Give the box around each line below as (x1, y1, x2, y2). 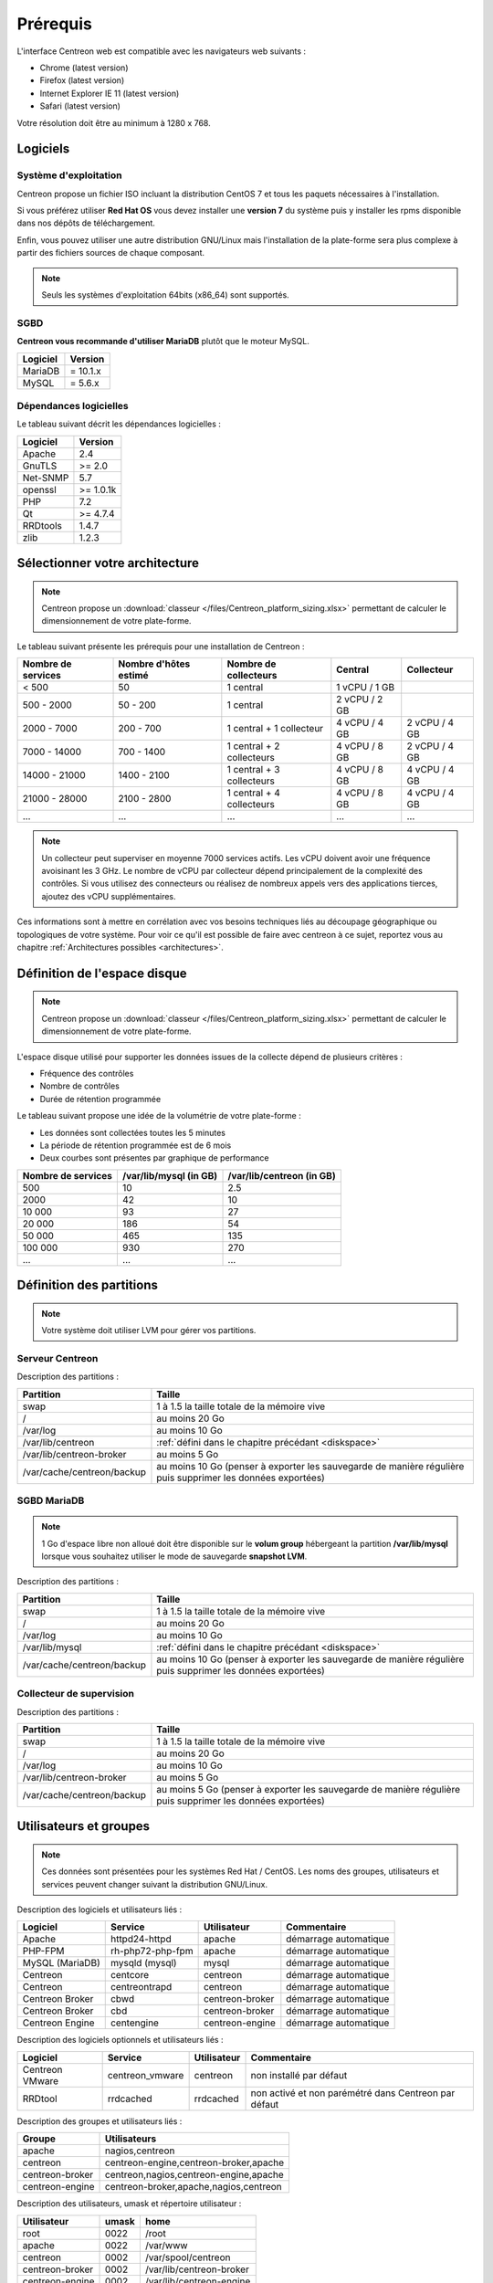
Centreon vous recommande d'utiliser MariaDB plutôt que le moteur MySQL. (16, 336, 310, 347)
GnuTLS (22, 459, 58, 472)
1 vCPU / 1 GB (336, 681, 395, 694)
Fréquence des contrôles (39, 1068, 134, 1078)
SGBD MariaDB (16, 1494, 85, 1507)
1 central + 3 (226, 763, 280, 776)
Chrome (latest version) (39, 62, 129, 73)
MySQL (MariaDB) (22, 1957, 100, 1970)
